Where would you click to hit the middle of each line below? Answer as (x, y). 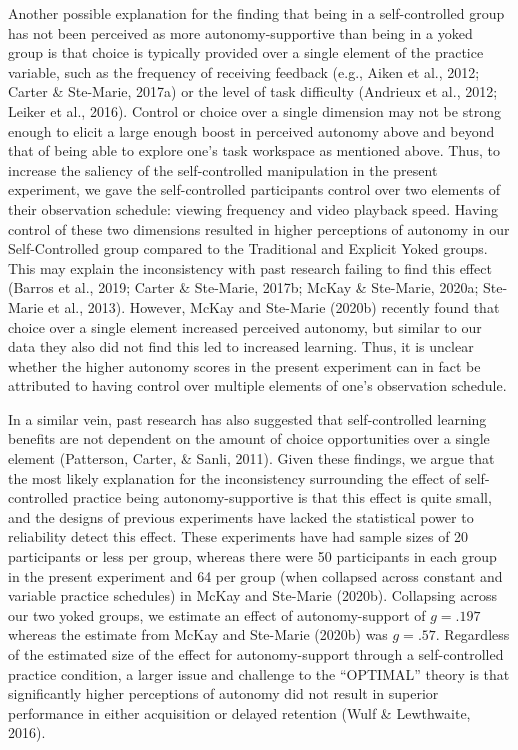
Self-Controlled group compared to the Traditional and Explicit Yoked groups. (248, 248)
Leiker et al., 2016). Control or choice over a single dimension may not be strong (254, 110)
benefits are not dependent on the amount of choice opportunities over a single (249, 438)
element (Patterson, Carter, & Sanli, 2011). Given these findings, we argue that (251, 458)
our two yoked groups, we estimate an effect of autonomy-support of (217, 614)
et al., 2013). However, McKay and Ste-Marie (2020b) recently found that (274, 306)
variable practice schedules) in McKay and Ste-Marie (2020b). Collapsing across (252, 595)
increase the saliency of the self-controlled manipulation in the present (223, 169)
